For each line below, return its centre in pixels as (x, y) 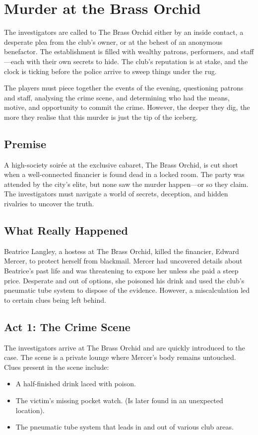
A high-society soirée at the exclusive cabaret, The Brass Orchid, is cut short (121, 164)
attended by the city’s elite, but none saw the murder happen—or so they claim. (126, 184)
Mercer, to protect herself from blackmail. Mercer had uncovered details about (123, 261)
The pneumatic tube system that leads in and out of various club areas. (125, 427)
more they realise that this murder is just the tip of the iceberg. (101, 117)
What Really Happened (66, 230)
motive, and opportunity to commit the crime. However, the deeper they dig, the (127, 107)
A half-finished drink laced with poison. (76, 384)
